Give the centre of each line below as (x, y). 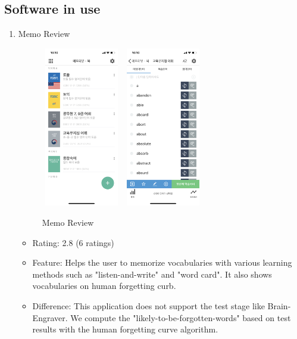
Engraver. (50, 317)
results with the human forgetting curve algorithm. (125, 329)
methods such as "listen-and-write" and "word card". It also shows (152, 274)
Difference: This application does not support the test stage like (148, 305)
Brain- (279, 305)
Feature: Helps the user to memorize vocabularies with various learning (162, 262)
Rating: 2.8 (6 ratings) (73, 242)
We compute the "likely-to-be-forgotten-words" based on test (181, 317)
